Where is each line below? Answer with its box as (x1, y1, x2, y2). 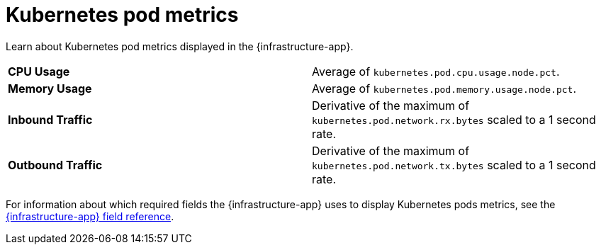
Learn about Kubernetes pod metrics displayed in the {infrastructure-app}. (6, 40, 354, 52)
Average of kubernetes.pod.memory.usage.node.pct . (312, 81, 576, 96)
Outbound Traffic (8, 157, 103, 172)
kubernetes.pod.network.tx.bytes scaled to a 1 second (312, 157, 596, 172)
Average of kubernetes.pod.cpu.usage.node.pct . (312, 64, 560, 79)
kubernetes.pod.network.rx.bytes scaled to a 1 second (312, 112, 596, 127)
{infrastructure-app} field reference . (6, 210, 174, 222)
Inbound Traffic (8, 112, 93, 127)
